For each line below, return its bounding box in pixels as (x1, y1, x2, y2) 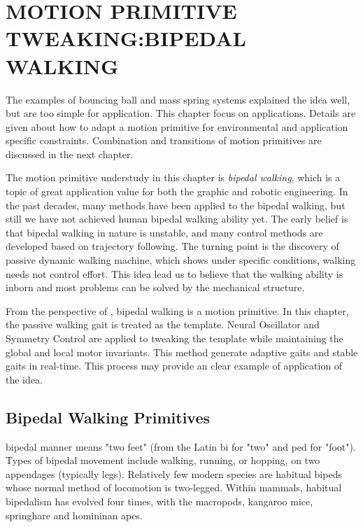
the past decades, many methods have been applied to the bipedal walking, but (6, 197, 346, 212)
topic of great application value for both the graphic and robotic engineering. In (6, 184, 348, 199)
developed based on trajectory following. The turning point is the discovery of (6, 239, 339, 253)
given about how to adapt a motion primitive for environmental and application (6, 119, 348, 134)
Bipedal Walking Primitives (6, 406, 211, 428)
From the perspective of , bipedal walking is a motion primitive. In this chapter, (6, 303, 349, 318)
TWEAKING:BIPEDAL (6, 24, 246, 52)
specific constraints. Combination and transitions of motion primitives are (6, 133, 322, 148)
